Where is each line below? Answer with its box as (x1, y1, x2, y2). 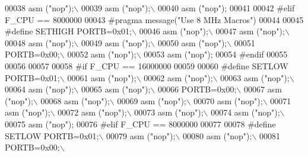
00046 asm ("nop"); (139, 25, 208, 37)
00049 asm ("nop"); (81, 36, 151, 49)
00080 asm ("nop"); (183, 129, 252, 142)
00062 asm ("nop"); (144, 71, 213, 84)
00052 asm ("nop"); (67, 48, 136, 60)
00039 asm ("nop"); (81, 2, 151, 14)
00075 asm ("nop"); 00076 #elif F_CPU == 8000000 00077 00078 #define (5, 117, 276, 130)
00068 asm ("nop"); (40, 94, 110, 107)
